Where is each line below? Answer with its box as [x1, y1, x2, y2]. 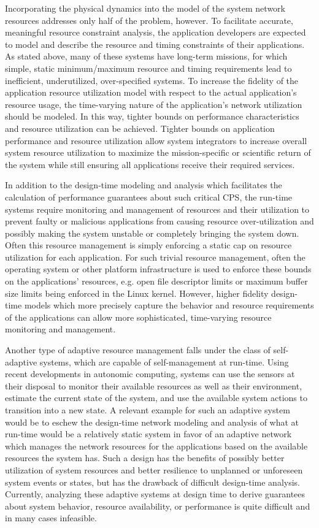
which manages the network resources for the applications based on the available [5, 439, 308, 452]
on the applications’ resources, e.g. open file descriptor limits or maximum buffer [5, 275, 308, 288]
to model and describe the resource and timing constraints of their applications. [5, 37, 305, 50]
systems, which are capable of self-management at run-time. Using [39, 355, 289, 368]
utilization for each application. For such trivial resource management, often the [5, 250, 306, 263]
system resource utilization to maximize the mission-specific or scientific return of [5, 146, 311, 159]
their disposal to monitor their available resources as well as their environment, [5, 379, 302, 392]
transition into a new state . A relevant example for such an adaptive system [5, 404, 290, 416]
